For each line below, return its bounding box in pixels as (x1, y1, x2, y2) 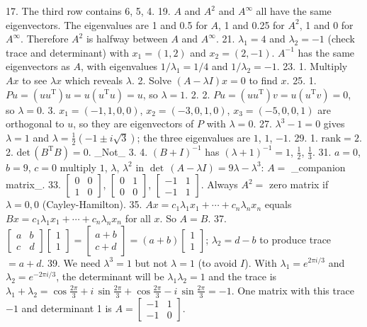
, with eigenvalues (80, 59, 158, 74)
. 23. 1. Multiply (276, 59, 348, 74)
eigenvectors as (6, 59, 70, 74)
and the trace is (208, 269, 277, 284)
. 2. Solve (131, 72, 171, 87)
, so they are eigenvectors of (73, 116, 194, 131)
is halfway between (86, 31, 168, 46)
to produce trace (259, 231, 332, 246)
